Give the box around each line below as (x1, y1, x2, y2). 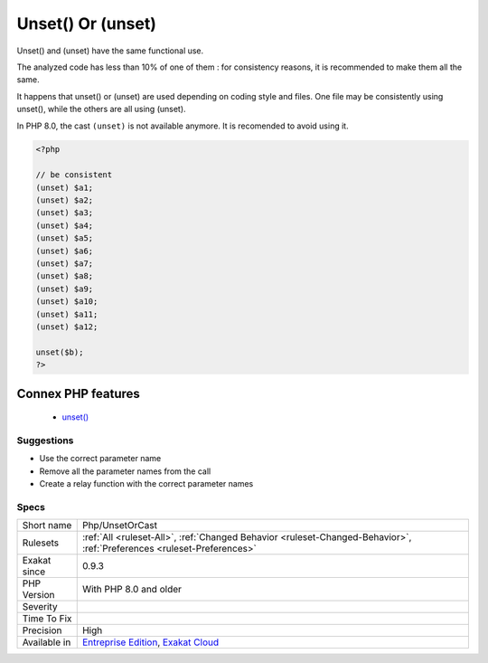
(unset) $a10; (35, 297, 99, 307)
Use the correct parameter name (39, 453, 162, 464)
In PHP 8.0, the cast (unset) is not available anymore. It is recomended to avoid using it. (16, 120, 349, 131)
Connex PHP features (16, 385, 140, 402)
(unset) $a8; (35, 271, 94, 281)
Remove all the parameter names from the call (39, 466, 211, 477)
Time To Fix (22, 612, 72, 625)
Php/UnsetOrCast (81, 519, 158, 532)
